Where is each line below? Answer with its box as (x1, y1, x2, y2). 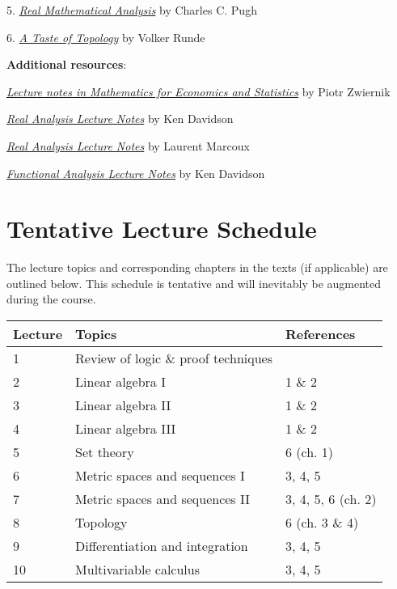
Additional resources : (6, 56, 127, 73)
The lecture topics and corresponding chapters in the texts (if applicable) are (6, 259, 388, 276)
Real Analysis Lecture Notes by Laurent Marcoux (6, 137, 250, 154)
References (285, 324, 356, 344)
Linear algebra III (75, 419, 176, 439)
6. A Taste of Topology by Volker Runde (6, 28, 205, 45)
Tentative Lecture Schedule (6, 212, 317, 245)
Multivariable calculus (75, 560, 201, 579)
